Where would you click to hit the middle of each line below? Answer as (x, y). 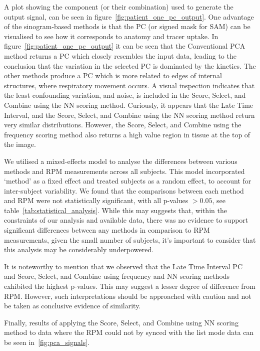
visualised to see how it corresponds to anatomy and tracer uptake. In (111, 36)
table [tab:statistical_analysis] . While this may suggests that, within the (115, 210)
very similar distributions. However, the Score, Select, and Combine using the (123, 125)
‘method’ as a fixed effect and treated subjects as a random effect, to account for (128, 181)
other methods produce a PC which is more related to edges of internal (113, 75)
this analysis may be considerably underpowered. (79, 249)
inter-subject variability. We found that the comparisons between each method (124, 190)
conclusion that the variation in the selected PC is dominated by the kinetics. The (130, 65)
